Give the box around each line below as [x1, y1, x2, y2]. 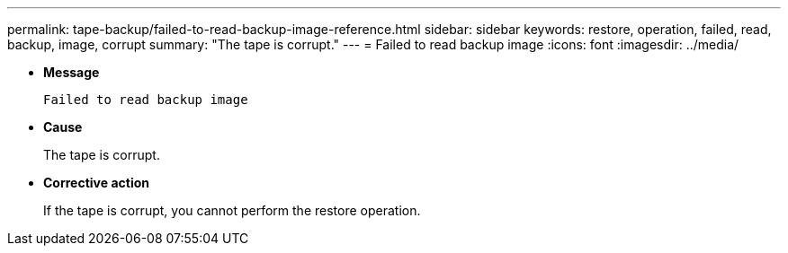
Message [43, 65, 100, 80]
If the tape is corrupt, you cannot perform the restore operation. [43, 203, 421, 218]
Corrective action [43, 175, 149, 190]
